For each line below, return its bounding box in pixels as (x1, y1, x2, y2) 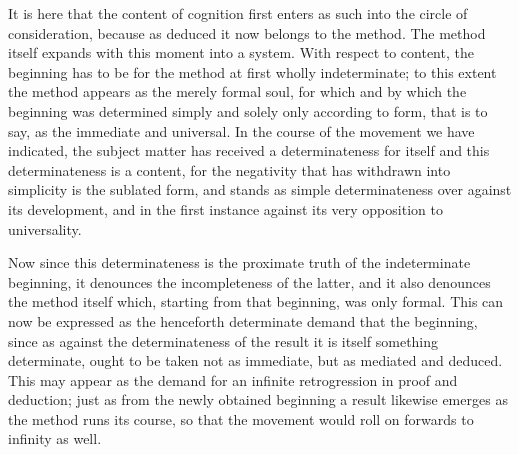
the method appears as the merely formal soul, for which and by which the (8, 81, 467, 102)
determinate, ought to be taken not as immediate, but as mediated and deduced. (8, 350, 503, 371)
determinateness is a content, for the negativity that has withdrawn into (8, 159, 451, 180)
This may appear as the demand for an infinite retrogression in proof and (8, 369, 458, 390)
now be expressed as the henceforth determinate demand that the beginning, (8, 310, 478, 331)
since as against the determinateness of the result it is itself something (8, 330, 439, 351)
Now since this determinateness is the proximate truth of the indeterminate (8, 252, 471, 273)
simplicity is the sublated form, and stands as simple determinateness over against (8, 179, 512, 200)
